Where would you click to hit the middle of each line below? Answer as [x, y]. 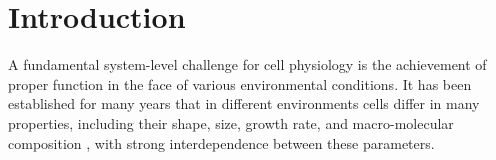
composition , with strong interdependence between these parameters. [221, 142]
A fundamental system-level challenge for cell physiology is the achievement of [247, 64]
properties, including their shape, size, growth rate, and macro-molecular [231, 122]
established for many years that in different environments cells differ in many [244, 103]
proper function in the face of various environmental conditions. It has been [240, 83]
